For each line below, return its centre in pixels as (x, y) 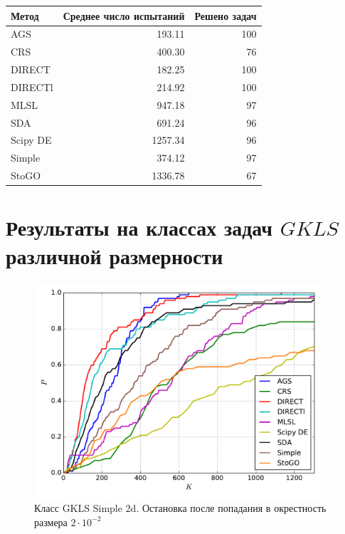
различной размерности (115, 255)
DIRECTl (32, 87)
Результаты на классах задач (139, 227)
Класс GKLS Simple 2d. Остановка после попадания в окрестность (180, 508)
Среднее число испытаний (124, 15)
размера (51, 522)
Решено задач (225, 15)
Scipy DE (31, 140)
